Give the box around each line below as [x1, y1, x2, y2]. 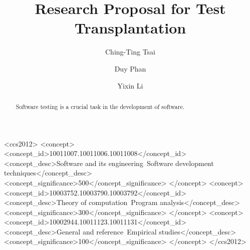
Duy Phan [114, 63, 146, 73]
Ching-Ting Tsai [105, 46, 156, 57]
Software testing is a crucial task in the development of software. [16, 102, 185, 110]
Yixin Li [117, 80, 143, 90]
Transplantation [74, 17, 186, 38]
